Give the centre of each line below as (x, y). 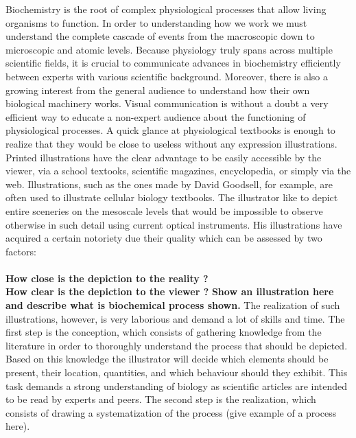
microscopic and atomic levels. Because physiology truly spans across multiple (169, 49)
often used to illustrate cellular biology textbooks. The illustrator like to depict (172, 197)
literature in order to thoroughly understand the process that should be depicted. (177, 345)
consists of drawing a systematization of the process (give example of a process (171, 412)
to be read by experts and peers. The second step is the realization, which (161, 399)
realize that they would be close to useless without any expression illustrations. (171, 143)
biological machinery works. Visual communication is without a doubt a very (167, 103)
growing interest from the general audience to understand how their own (158, 90)
